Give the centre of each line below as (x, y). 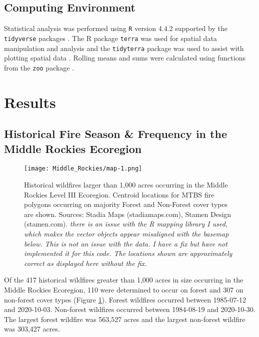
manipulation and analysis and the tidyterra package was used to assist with (124, 48)
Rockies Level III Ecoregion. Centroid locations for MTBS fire (119, 194)
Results (30, 102)
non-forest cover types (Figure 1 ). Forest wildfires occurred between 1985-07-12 (125, 299)
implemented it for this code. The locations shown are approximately (128, 253)
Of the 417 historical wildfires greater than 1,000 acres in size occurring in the (124, 280)
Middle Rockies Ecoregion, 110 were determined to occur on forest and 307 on (124, 289)
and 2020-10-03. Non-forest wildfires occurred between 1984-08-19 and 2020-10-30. (130, 309)
